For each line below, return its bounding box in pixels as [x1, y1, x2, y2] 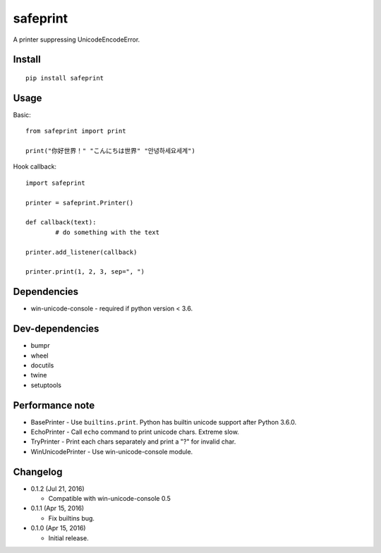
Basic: [13, 110, 31, 119]
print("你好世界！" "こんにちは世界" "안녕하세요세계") [25, 147, 195, 155]
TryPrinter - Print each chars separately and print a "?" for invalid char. [30, 437, 236, 446]
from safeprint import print [25, 127, 126, 135]
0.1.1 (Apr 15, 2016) [30, 504, 85, 513]
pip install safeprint [25, 74, 104, 82]
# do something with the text [55, 228, 160, 236]
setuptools [30, 381, 61, 389]
